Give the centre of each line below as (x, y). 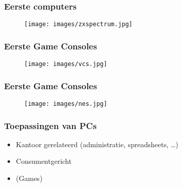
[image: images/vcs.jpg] (66, 64)
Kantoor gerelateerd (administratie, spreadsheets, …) (97, 144)
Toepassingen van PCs (50, 125)
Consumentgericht (44, 161)
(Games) (29, 178)
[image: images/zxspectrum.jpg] (78, 24)
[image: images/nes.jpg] (66, 104)
